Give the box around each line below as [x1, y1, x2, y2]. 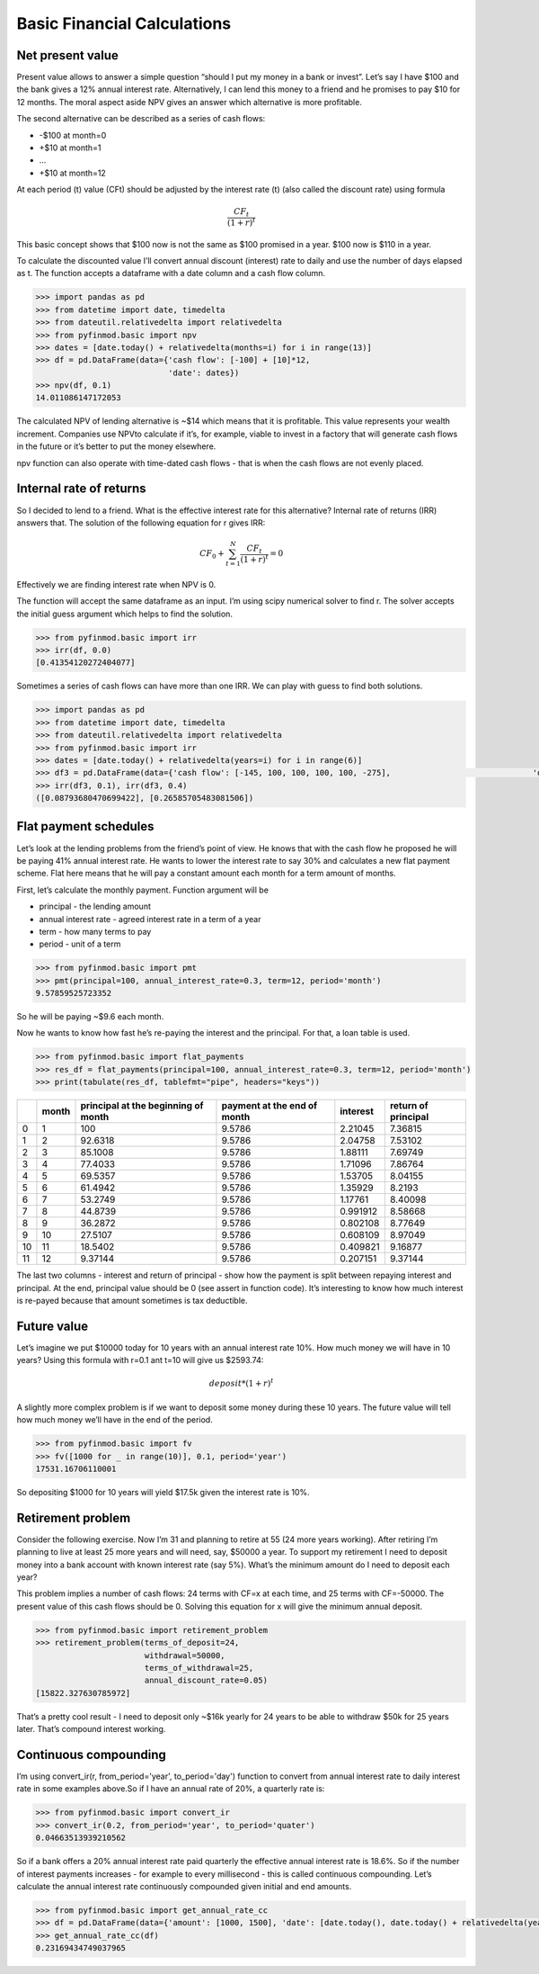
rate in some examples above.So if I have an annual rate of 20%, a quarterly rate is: [16, 1783, 325, 1794]
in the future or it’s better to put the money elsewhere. [16, 441, 216, 452]
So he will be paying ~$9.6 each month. [16, 1011, 164, 1022]
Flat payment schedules [16, 819, 155, 834]
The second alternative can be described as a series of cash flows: [16, 113, 266, 124]
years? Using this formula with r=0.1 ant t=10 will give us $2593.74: [16, 1355, 264, 1366]
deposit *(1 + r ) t [208, 1377, 274, 1389]
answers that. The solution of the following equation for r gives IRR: [16, 517, 266, 528]
